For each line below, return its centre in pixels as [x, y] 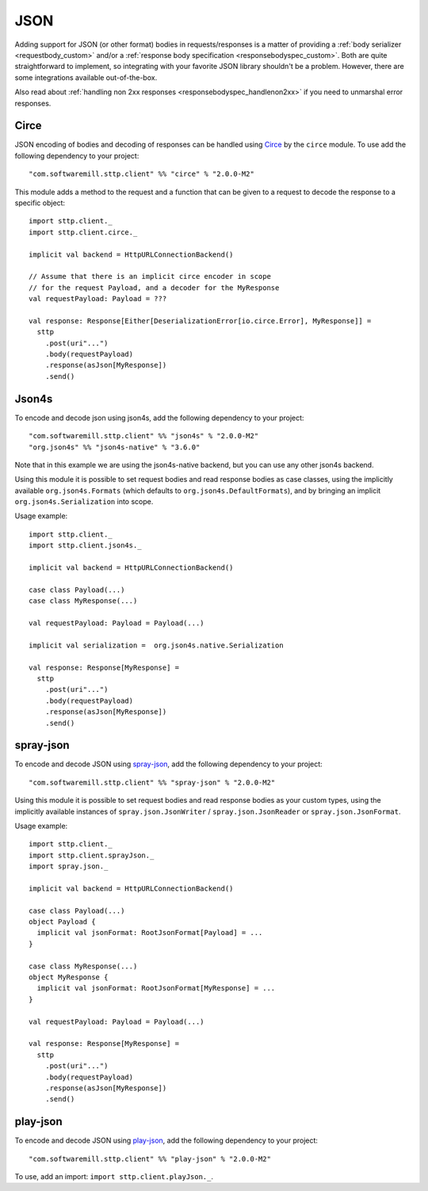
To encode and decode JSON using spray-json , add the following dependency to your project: [168, 764]
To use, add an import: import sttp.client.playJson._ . [114, 1177]
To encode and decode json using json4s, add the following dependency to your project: [159, 418]
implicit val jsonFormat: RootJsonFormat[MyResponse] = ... [156, 988]
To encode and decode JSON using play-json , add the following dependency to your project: [166, 1140]
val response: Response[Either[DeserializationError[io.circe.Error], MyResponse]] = [200, 321]
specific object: [40, 203]
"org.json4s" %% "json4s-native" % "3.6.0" [115, 447]
